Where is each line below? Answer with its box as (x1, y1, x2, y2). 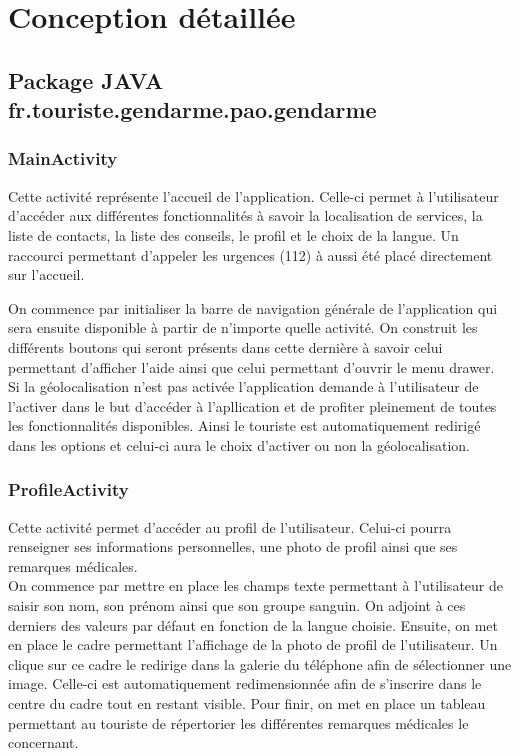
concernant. (8, 732, 79, 753)
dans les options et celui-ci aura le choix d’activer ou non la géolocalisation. (8, 434, 470, 455)
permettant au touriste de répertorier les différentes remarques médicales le (8, 712, 469, 733)
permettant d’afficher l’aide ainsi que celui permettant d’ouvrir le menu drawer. (8, 356, 495, 377)
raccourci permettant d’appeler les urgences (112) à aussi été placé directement (8, 244, 493, 265)
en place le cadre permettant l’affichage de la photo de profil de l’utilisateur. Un (8, 634, 498, 655)
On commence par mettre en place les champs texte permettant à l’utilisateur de (8, 575, 503, 596)
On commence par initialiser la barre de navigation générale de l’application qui (8, 297, 498, 318)
